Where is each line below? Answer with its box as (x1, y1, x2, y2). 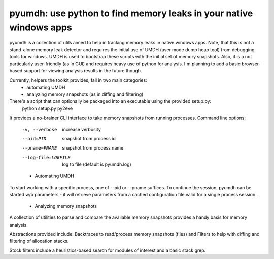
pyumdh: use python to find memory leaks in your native (9, 8, 253, 19)
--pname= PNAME (22, 145, 57, 151)
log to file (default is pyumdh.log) (62, 161, 131, 167)
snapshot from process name (62, 145, 124, 151)
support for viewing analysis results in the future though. (23, 67, 142, 73)
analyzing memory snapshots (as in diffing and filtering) (26, 91, 144, 97)
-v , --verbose (22, 127, 57, 132)
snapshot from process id (62, 136, 116, 142)
